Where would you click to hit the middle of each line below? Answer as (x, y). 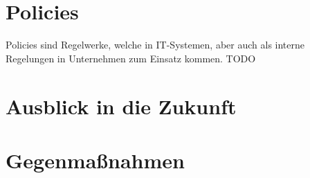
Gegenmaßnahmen (95, 160)
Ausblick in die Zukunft (121, 106)
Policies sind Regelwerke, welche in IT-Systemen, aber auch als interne (155, 45)
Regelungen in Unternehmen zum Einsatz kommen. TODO (131, 58)
